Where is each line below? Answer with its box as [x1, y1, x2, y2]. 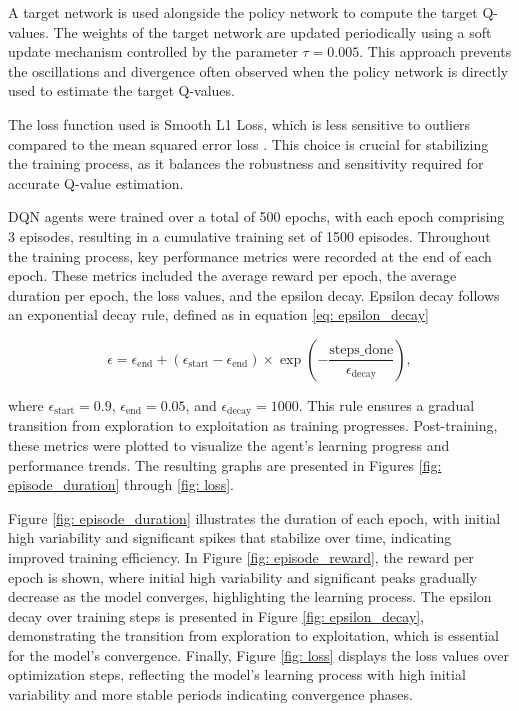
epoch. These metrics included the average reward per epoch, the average [8, 265, 457, 286]
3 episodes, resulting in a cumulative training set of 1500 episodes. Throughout [8, 225, 491, 246]
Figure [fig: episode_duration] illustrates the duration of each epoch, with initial [8, 507, 501, 528]
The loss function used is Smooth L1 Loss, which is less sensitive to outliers [8, 113, 471, 134]
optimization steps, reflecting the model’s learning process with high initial [8, 664, 466, 685]
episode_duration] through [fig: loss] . [8, 474, 234, 495]
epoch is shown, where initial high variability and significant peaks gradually [8, 566, 478, 587]
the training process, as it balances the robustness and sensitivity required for [8, 153, 484, 174]
